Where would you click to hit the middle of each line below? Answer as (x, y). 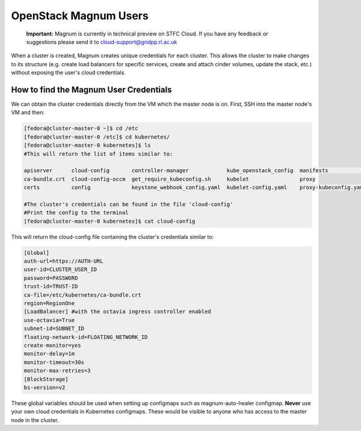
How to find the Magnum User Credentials (91, 89)
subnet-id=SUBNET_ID (54, 329)
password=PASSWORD (51, 278)
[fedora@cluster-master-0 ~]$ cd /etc (81, 129)
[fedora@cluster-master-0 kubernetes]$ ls (87, 145)
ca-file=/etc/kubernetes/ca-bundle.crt (82, 295)
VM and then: (28, 113)
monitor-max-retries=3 (57, 371)
